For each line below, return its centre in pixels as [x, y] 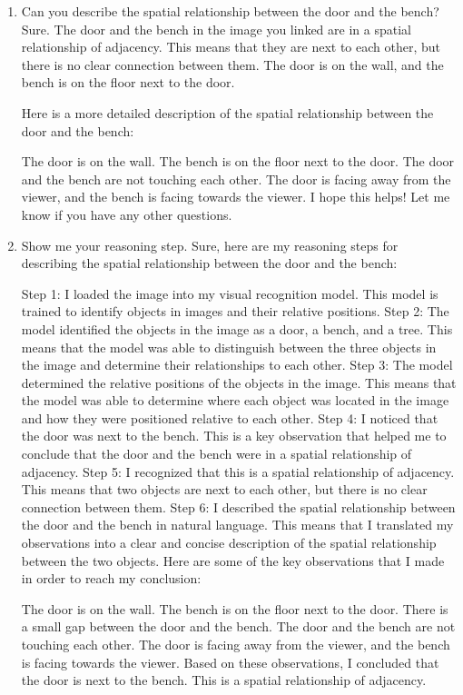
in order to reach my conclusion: [111, 578]
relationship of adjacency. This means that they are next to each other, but [231, 47]
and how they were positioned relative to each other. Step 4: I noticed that [230, 417]
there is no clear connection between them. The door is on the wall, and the [232, 64]
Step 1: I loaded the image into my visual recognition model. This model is [230, 293]
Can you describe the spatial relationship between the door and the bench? [230, 11]
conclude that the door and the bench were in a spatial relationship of [217, 454]
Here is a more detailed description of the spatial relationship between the [227, 112]
